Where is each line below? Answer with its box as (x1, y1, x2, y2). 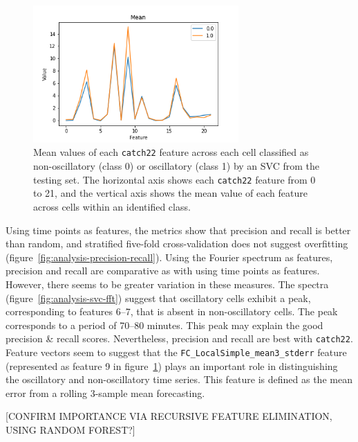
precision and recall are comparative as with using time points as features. (6, 263, 320, 278)
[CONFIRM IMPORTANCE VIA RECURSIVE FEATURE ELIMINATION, (6, 409, 332, 423)
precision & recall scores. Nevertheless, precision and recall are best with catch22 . (6, 331, 353, 346)
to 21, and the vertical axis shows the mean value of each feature (33, 186, 308, 200)
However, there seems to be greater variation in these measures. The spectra (6, 276, 329, 291)
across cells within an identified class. (33, 199, 191, 213)
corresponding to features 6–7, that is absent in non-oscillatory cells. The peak (6, 304, 338, 319)
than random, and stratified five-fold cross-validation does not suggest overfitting (6, 236, 348, 251)
